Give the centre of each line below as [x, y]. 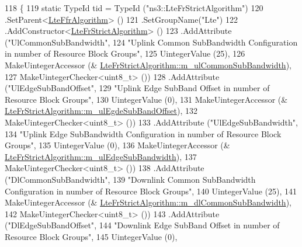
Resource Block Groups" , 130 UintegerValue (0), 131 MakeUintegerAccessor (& [146, 99]
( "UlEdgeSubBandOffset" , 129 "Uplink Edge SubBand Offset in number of [137, 88]
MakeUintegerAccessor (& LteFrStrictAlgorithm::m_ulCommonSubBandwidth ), [148, 65]
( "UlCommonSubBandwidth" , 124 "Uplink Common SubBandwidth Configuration [151, 42]
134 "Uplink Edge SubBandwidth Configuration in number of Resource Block [143, 133]
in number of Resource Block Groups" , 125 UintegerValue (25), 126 [125, 53]
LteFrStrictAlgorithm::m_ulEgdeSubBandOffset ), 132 [101, 111]
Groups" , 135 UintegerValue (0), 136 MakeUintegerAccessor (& [117, 145]
